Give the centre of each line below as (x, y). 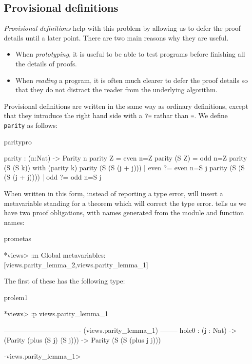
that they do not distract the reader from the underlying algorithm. (116, 90)
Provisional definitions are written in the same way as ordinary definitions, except (126, 106)
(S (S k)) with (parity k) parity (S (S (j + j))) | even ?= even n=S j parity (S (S (125, 167)
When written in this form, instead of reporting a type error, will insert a (114, 193)
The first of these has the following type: (65, 281)
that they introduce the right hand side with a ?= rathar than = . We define (116, 115)
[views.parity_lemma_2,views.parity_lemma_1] (76, 264)
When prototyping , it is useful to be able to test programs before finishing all (130, 54)
